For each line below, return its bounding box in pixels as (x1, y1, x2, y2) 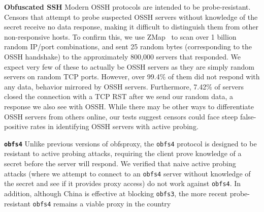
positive (4, 121, 28, 132)
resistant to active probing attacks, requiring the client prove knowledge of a (4, 148, 242, 159)
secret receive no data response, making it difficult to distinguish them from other (4, 21, 259, 32)
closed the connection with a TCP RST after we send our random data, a (4, 91, 233, 102)
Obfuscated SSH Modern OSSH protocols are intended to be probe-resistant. (4, 2, 251, 12)
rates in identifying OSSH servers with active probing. (30, 121, 199, 132)
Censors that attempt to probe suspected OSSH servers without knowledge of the (4, 11, 258, 22)
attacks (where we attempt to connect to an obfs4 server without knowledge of (4, 168, 251, 178)
